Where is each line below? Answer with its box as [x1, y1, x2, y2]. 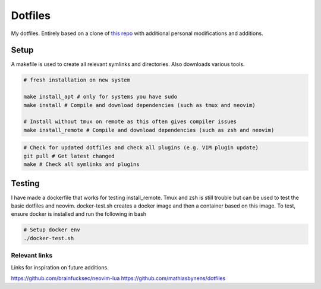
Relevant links [11, 252, 53, 260]
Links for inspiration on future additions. [11, 263, 109, 271]
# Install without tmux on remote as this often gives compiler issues [23, 118, 237, 125]
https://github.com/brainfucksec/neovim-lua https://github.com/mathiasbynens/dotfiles [11, 274, 226, 282]
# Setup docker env [23, 227, 80, 233]
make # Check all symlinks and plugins [23, 161, 140, 168]
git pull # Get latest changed [23, 152, 115, 159]
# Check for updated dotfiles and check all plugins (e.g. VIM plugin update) [23, 144, 259, 151]
